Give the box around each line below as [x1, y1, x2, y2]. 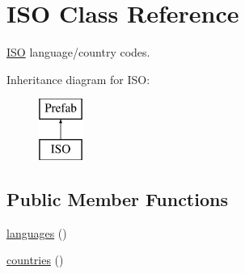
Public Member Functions [6, 186, 228, 211]
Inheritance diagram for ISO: [6, 70, 150, 87]
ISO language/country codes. [6, 44, 150, 61]
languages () [6, 224, 67, 241]
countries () [6, 251, 64, 268]
